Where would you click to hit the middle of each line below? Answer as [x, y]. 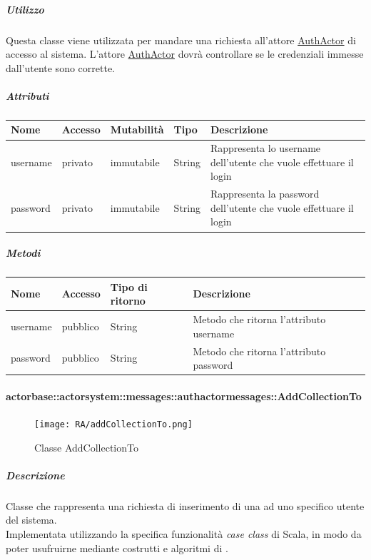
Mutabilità [137, 129]
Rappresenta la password [265, 194]
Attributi [27, 95]
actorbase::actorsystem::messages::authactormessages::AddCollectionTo [184, 396]
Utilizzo [25, 9]
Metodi [23, 253]
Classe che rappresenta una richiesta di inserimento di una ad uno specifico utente [185, 505]
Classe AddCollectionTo [86, 447]
